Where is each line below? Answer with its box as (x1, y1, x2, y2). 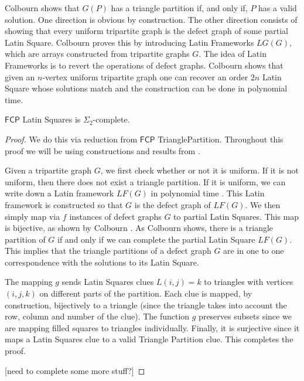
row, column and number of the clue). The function (5, 310, 190, 322)
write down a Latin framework (5, 187, 114, 199)
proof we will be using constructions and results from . (5, 144, 200, 157)
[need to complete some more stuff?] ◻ (5, 364, 145, 376)
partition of (5, 233, 46, 245)
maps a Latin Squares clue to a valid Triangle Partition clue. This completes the (5, 333, 293, 345)
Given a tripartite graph (5, 164, 92, 176)
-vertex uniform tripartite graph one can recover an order (42, 70, 248, 83)
